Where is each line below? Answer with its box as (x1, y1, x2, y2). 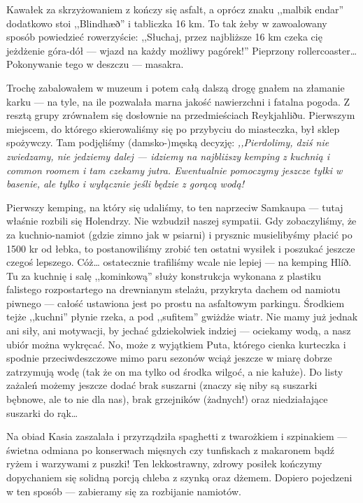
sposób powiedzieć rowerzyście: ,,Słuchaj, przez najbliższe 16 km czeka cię (6, 29, 322, 44)
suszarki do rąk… (6, 405, 78, 420)
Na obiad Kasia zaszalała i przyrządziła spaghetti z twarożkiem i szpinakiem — (6, 429, 348, 444)
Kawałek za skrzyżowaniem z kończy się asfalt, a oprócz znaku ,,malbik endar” (6, 2, 344, 16)
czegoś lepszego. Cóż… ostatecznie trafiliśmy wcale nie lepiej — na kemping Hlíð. (6, 255, 352, 269)
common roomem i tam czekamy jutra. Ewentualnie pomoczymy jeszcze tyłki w (6, 162, 343, 177)
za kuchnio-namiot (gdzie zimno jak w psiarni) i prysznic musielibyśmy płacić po (6, 227, 353, 241)
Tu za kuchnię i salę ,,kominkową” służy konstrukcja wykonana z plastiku (6, 268, 321, 283)
